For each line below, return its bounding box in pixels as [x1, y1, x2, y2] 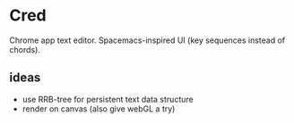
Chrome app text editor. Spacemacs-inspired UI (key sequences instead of [9, 35, 286, 45]
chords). [9, 44, 40, 54]
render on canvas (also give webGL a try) [22, 103, 176, 114]
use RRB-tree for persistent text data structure [22, 94, 195, 104]
